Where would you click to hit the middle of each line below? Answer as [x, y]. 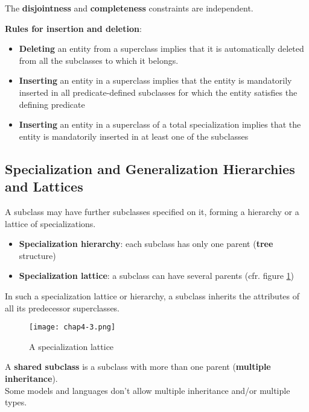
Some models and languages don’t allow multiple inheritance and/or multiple [148, 390]
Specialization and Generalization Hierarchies [150, 168]
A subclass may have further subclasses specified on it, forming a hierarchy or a [152, 211]
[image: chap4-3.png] [72, 327]
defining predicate [52, 104]
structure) [37, 255]
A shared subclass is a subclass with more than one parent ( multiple [138, 367]
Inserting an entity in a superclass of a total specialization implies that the [160, 124]
